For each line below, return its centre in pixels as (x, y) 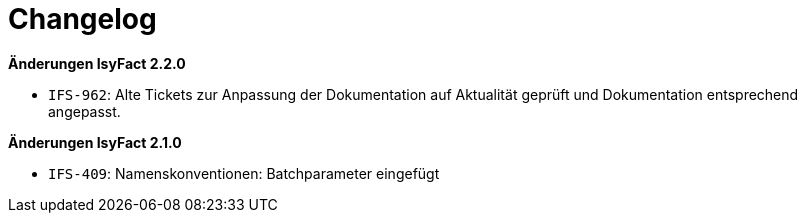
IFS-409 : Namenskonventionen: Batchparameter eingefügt (244, 173)
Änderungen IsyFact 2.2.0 (97, 63)
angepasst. (84, 111)
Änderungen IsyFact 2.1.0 (95, 142)
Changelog (82, 19)
